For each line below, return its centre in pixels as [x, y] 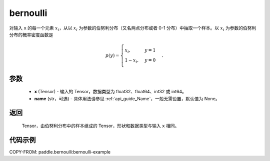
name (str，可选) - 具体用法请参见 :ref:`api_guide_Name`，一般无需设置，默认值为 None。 [127, 98]
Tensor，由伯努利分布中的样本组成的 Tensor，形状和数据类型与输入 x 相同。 [100, 126]
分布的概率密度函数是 [31, 34]
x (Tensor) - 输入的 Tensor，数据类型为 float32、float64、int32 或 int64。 [110, 92]
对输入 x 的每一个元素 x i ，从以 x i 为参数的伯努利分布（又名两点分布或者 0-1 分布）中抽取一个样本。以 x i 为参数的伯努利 [133, 28]
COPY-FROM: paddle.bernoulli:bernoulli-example [60, 152]
